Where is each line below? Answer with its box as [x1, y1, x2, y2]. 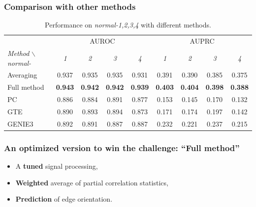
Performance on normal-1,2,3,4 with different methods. [45, 20, 211, 30]
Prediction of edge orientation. [15, 194, 113, 204]
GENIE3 [7, 118, 33, 129]
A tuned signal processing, [15, 161, 98, 171]
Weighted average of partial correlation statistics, [15, 177, 168, 187]
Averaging [7, 70, 37, 80]
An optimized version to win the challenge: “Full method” [4, 141, 240, 154]
